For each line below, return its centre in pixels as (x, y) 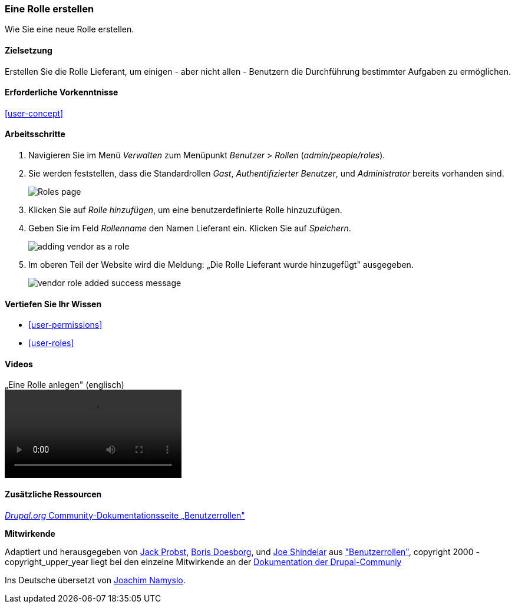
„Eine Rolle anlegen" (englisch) (65, 385)
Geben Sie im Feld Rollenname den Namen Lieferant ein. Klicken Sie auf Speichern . (190, 228)
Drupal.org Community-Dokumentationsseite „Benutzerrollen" (125, 515)
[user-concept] (34, 113)
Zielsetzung (29, 50)
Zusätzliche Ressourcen (53, 494)
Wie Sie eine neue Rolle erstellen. (70, 29)
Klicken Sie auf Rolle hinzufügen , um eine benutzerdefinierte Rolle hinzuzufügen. (185, 210)
